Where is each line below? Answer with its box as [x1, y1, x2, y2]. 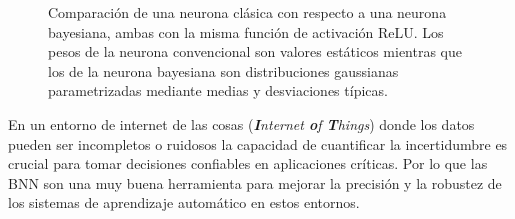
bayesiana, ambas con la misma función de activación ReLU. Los [48, 21, 444, 42]
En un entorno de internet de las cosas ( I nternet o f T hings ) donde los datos [8, 113, 475, 134]
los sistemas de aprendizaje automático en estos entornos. [8, 192, 360, 213]
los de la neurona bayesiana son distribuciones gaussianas [48, 60, 399, 81]
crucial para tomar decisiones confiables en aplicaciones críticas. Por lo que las [8, 153, 488, 174]
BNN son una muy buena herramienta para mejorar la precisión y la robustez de [8, 172, 502, 193]
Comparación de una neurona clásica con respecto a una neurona [48, 2, 447, 22]
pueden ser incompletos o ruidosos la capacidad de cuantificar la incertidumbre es [8, 133, 508, 154]
